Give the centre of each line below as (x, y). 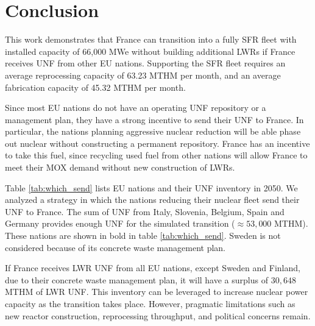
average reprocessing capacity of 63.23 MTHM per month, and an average (143, 75)
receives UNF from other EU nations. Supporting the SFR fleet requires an (145, 63)
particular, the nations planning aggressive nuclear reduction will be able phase (153, 131)
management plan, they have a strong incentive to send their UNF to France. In (154, 119)
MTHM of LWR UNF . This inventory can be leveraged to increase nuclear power (157, 292)
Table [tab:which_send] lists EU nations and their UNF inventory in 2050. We (151, 187)
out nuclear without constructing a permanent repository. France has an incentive (157, 143)
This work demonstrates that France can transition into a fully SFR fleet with (151, 39)
